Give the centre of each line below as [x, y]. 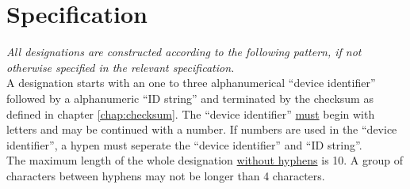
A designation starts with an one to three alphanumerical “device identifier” [191, 83]
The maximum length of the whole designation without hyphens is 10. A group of [205, 160]
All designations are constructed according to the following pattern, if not [184, 52]
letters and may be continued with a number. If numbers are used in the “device [202, 129]
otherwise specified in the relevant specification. [121, 67]
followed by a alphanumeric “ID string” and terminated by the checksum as [190, 98]
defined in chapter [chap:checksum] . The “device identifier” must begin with [191, 113]
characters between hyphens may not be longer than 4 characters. [166, 175]
